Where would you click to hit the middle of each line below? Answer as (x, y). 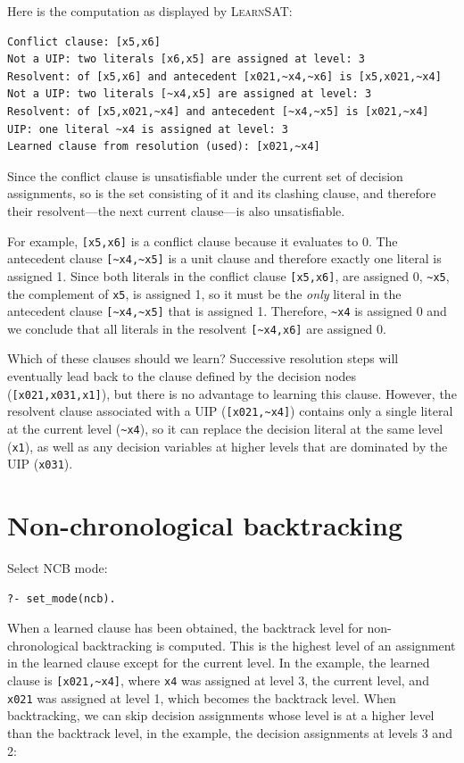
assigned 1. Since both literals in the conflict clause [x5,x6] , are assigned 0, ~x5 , (228, 275)
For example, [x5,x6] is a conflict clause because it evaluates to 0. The (203, 241)
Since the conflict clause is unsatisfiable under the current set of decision (205, 175)
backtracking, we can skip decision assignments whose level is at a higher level (221, 715)
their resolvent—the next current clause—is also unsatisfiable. (176, 210)
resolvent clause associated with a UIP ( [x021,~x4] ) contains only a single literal (230, 411)
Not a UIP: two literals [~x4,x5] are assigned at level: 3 (190, 94)
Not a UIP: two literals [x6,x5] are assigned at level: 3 (186, 59)
